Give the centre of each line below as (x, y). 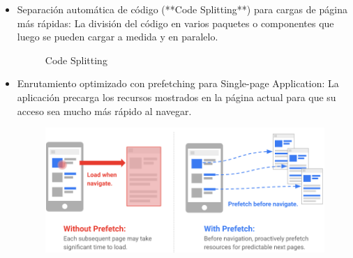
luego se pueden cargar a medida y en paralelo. (118, 37)
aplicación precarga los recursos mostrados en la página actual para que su (176, 97)
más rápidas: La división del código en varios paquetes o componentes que (175, 23)
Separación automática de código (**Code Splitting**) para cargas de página (182, 9)
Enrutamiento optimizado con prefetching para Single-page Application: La (178, 83)
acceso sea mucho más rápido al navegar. (104, 111)
